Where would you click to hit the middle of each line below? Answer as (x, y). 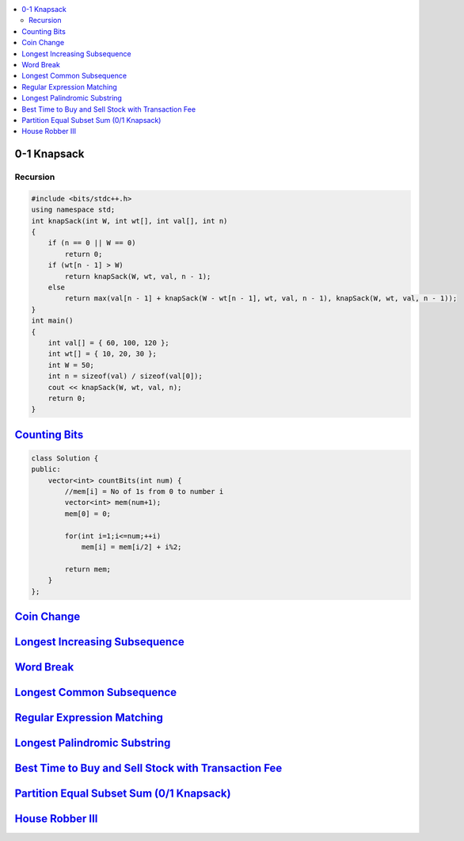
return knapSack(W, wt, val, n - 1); (138, 276)
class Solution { (65, 458)
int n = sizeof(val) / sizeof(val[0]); (126, 376)
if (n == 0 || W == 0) (92, 243)
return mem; (87, 569)
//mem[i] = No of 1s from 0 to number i (144, 492)
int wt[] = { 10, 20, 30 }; (103, 354)
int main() (52, 321)
